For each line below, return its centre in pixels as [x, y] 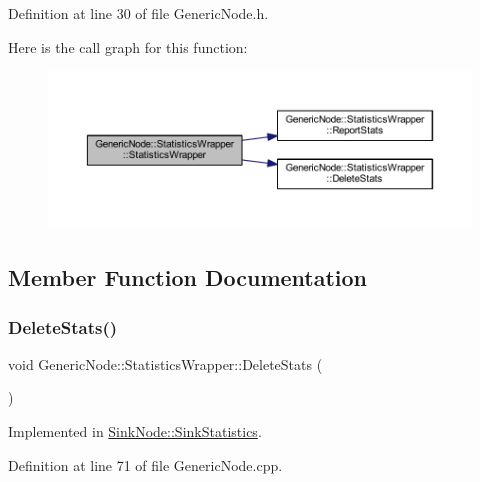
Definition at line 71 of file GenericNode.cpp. [145, 464]
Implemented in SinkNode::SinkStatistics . [135, 431]
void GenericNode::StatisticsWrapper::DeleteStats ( [165, 363]
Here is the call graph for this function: [128, 46]
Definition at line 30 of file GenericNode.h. [138, 13]
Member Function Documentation [188, 277]
